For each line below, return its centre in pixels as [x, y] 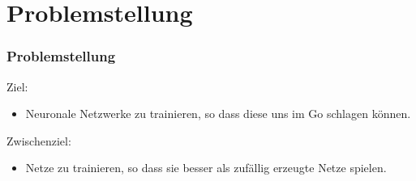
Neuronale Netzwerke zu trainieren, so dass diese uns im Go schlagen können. [218, 114]
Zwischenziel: [39, 140]
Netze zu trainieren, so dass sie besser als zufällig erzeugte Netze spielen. [206, 168]
